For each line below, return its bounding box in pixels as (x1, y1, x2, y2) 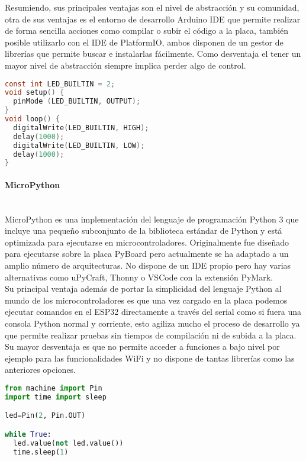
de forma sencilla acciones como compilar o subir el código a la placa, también (5, 24, 289, 37)
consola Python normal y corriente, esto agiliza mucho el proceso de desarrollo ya (5, 317, 300, 330)
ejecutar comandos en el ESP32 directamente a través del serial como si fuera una (5, 305, 301, 318)
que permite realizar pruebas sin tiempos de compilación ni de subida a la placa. (5, 328, 297, 341)
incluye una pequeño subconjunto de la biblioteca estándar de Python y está (5, 224, 282, 237)
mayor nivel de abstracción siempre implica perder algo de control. (5, 59, 246, 71)
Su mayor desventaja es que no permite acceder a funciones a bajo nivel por (5, 340, 280, 353)
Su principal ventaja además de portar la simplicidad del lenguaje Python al (5, 282, 282, 295)
